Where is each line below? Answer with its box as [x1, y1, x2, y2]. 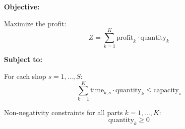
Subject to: [4, 54, 43, 64]
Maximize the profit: [4, 18, 66, 28]
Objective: [4, 1, 40, 11]
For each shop [4, 70, 46, 81]
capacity [153, 87, 179, 94]
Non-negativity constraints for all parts [4, 107, 123, 117]
